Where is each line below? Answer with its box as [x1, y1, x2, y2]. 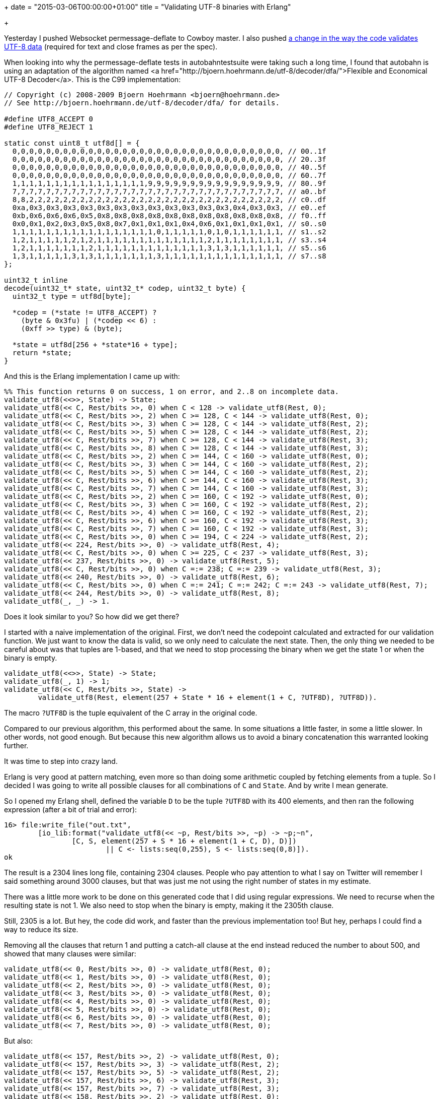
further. [4, 741, 29, 750]
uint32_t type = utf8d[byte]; [12, 292, 131, 300]
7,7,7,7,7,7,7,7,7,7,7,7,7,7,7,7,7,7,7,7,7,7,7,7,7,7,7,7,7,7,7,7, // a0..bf [12, 187, 326, 196]
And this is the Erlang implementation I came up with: [4, 372, 180, 380]
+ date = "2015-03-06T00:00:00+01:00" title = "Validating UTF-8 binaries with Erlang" [4, 3, 291, 11]
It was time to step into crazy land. [4, 757, 118, 765]
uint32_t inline [4, 276, 68, 284]
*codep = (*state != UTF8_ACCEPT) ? [12, 308, 157, 316]
